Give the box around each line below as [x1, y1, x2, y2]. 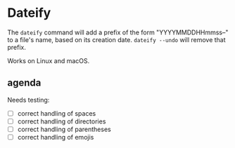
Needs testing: [7, 95, 50, 104]
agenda [7, 77, 42, 89]
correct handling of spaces [17, 109, 96, 117]
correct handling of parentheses [17, 125, 111, 133]
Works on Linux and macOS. [7, 56, 90, 65]
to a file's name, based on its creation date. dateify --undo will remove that [7, 35, 227, 43]
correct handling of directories [17, 117, 106, 126]
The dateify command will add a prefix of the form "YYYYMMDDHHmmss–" [7, 28, 229, 36]
